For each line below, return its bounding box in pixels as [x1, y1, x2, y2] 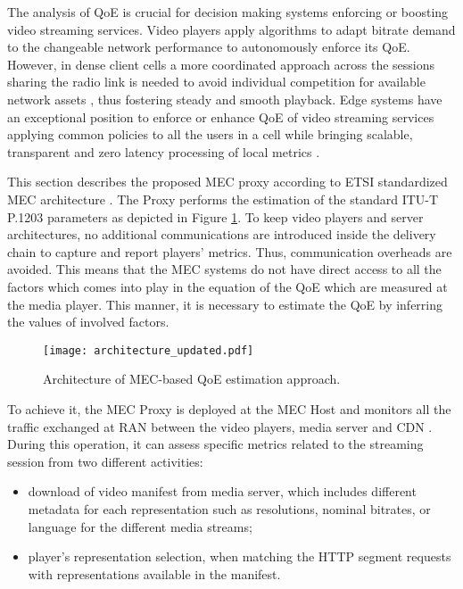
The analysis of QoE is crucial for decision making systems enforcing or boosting [7, 3, 449, 21]
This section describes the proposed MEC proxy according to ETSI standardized [7, 172, 448, 191]
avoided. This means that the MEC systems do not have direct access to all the [7, 260, 442, 278]
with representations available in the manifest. [28, 564, 281, 583]
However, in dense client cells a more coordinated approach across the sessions [7, 54, 435, 73]
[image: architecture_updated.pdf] [43, 344, 254, 357]
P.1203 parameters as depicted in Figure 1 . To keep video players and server [7, 207, 424, 226]
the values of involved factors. [7, 312, 169, 331]
